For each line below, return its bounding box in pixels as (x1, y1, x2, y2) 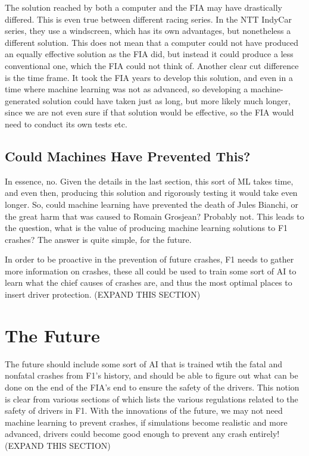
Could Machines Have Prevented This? (5, 146, 251, 165)
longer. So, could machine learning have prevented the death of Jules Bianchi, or (5, 198, 298, 210)
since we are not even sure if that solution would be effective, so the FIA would (5, 106, 294, 118)
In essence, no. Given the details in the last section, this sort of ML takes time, (5, 174, 294, 187)
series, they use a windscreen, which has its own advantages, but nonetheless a (5, 24, 291, 37)
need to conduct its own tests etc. (5, 117, 127, 130)
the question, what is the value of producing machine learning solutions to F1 (5, 221, 288, 234)
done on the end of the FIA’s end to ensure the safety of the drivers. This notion (5, 380, 299, 393)
